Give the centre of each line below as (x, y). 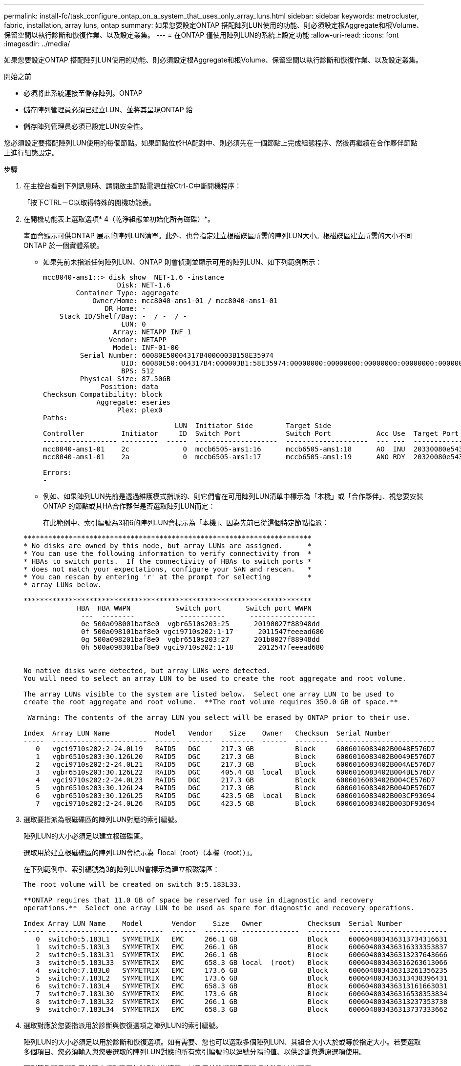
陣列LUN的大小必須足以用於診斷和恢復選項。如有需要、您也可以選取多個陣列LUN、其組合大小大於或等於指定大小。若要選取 (222, 1042)
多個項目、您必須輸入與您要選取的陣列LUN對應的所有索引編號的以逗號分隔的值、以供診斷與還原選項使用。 (195, 1052)
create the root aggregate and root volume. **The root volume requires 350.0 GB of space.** (211, 702)
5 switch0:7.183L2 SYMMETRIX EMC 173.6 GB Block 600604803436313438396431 (242, 978)
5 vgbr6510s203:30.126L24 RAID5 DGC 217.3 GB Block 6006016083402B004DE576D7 (235, 788)
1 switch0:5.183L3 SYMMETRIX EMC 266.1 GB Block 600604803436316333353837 (242, 947)
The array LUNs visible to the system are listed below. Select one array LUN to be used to (209, 694)
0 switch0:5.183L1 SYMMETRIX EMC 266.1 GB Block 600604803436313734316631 (242, 939)
